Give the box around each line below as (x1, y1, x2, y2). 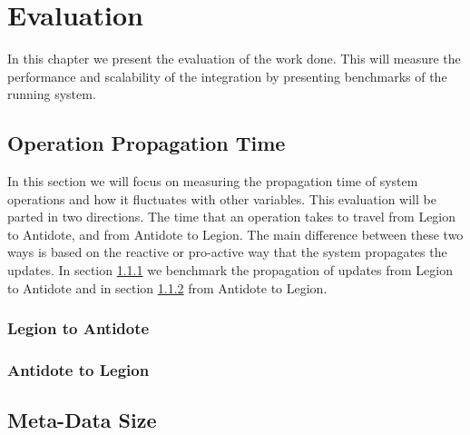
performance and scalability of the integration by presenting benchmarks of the (7, 66, 447, 85)
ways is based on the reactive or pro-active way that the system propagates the (7, 242, 447, 262)
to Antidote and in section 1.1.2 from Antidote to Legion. (7, 278, 328, 297)
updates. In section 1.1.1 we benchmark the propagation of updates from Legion (7, 261, 453, 280)
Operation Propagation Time (7, 129, 286, 157)
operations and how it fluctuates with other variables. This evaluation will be (7, 189, 436, 208)
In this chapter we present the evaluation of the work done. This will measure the (7, 49, 461, 68)
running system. (7, 84, 96, 104)
